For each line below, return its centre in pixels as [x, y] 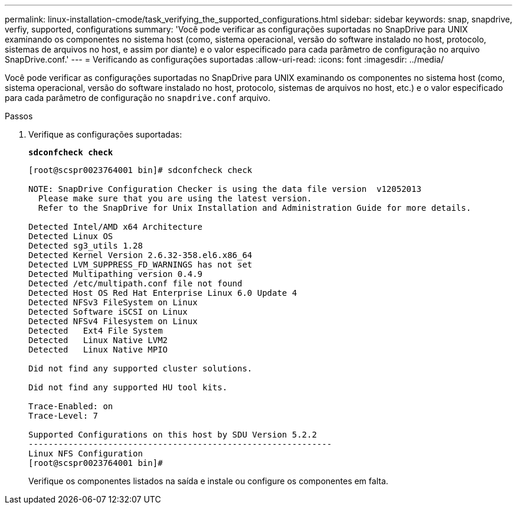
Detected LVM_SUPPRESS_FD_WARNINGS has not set [140, 265]
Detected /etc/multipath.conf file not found [135, 283]
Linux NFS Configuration [86, 453]
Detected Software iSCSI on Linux [108, 312]
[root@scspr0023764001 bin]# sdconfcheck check [140, 170]
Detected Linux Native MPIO [98, 350]
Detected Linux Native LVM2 [98, 340]
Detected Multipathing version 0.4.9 [116, 274]
